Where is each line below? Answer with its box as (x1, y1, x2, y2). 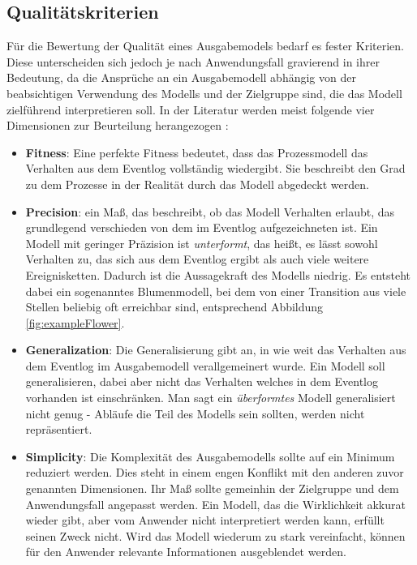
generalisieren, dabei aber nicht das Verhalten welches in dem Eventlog (25, 373, 378, 390)
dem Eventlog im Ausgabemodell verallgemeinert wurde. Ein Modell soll (25, 357, 385, 374)
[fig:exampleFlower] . (25, 314, 125, 331)
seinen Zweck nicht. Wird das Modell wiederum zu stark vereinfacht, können (25, 527, 406, 544)
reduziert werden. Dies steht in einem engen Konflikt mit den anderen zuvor (25, 464, 404, 481)
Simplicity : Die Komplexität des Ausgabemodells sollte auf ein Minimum (25, 447, 395, 464)
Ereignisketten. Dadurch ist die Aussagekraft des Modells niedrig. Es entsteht (25, 266, 411, 283)
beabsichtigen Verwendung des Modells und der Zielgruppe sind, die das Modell (6, 84, 402, 101)
